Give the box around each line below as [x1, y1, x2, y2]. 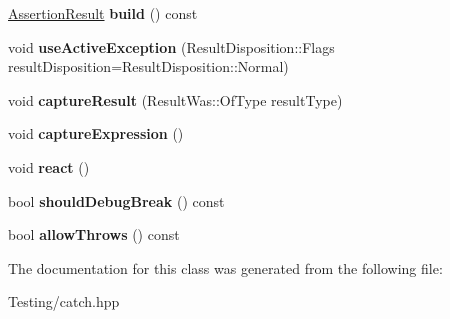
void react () [8, 156, 90, 177]
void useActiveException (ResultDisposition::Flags [8, 36, 335, 57]
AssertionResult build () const [8, 3, 198, 23]
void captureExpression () [8, 123, 184, 144]
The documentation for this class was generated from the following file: [8, 257, 443, 278]
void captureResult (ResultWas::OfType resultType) [8, 89, 343, 110]
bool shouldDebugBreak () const [8, 190, 225, 211]
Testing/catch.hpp [8, 291, 120, 312]
